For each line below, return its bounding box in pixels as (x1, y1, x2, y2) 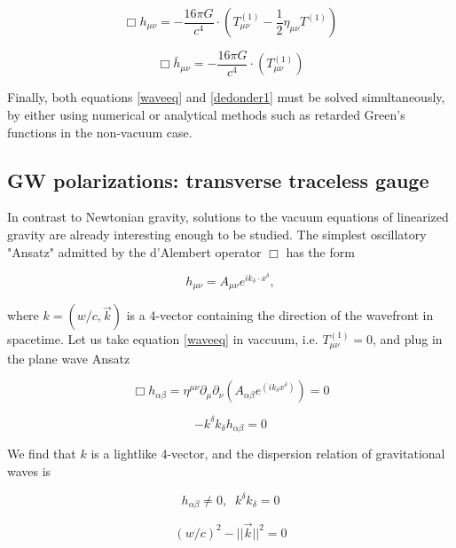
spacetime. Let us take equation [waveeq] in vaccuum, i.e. (7, 330, 318, 348)
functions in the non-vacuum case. (7, 122, 193, 141)
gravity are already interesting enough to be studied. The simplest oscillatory (7, 225, 427, 244)
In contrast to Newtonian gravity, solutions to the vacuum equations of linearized (7, 207, 449, 226)
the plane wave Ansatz (7, 348, 130, 367)
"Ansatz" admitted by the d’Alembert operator (7, 242, 262, 261)
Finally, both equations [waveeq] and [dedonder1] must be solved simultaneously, (7, 88, 445, 106)
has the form (286, 242, 355, 261)
